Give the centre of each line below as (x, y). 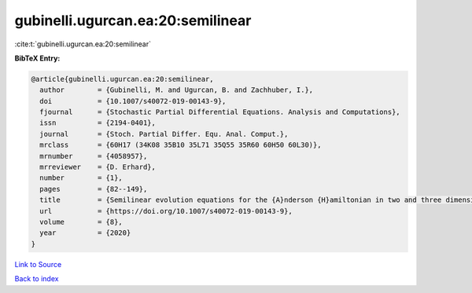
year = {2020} (85, 233)
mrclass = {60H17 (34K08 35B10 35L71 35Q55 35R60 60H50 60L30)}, (181, 145)
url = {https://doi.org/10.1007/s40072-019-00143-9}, (166, 211)
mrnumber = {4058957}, (94, 156)
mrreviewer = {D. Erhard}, (98, 167)
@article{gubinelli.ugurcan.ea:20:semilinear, (122, 79)
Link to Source (38, 264)
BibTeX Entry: (37, 58)
